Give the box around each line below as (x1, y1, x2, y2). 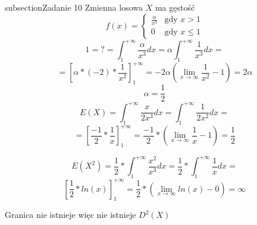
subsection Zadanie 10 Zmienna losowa (5, 1, 143, 13)
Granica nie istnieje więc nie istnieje (5, 208, 136, 221)
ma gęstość (155, 1, 195, 13)
